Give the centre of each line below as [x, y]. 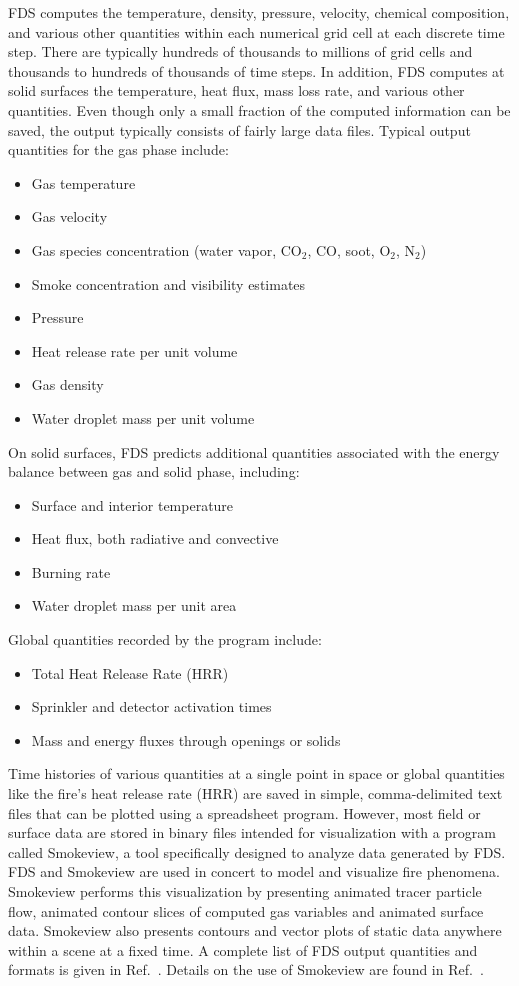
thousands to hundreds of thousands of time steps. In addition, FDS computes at [256, 70]
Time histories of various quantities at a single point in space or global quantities [256, 773]
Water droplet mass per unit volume [143, 417]
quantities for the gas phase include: [118, 149]
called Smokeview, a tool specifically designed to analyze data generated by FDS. [257, 851]
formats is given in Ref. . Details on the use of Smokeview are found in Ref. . [246, 969]
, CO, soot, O [349, 249]
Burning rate [71, 571]
